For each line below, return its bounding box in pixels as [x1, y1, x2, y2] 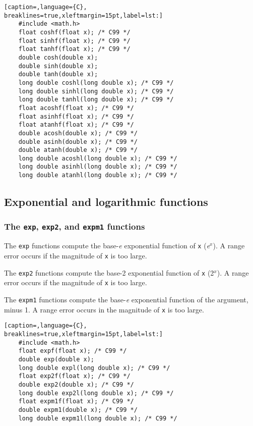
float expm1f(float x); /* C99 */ [18, 398, 134, 405]
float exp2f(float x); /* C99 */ [18, 372, 131, 380]
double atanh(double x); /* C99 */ [18, 146, 138, 154]
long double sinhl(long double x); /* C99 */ [18, 87, 174, 95]
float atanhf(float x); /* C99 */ [18, 121, 134, 129]
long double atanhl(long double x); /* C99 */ [18, 172, 177, 179]
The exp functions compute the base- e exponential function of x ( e [4, 240, 210, 251]
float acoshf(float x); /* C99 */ [18, 104, 134, 112]
